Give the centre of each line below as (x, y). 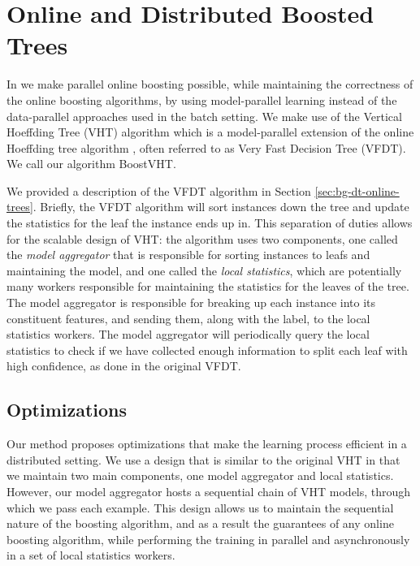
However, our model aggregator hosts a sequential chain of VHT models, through (209, 491)
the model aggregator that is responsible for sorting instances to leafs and (188, 255)
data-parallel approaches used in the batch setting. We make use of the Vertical (204, 116)
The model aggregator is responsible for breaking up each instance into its (191, 302)
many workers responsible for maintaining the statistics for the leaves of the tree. (208, 286)
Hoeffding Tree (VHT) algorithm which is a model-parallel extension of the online (210, 132)
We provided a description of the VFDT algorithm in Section (159, 190)
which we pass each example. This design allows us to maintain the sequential (200, 507)
